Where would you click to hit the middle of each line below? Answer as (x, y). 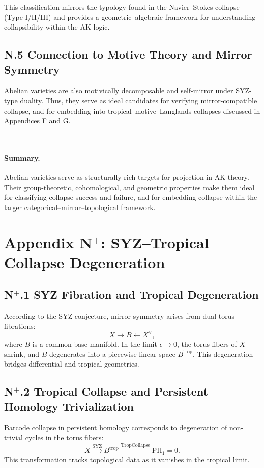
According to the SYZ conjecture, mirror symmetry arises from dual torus (119, 316)
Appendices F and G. (37, 121)
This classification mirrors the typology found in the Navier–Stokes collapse (122, 7)
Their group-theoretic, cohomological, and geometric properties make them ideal (129, 187)
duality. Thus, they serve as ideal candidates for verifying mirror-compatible (139, 100)
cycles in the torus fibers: (64, 437)
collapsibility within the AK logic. (57, 27)
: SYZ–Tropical (155, 242)
